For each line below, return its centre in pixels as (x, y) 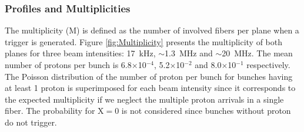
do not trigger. (31, 122)
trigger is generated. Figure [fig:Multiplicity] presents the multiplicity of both (144, 41)
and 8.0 (208, 65)
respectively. (268, 65)
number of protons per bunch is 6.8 (68, 65)
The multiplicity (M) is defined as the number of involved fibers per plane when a (152, 30)
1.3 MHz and (189, 53)
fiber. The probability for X (54, 111)
